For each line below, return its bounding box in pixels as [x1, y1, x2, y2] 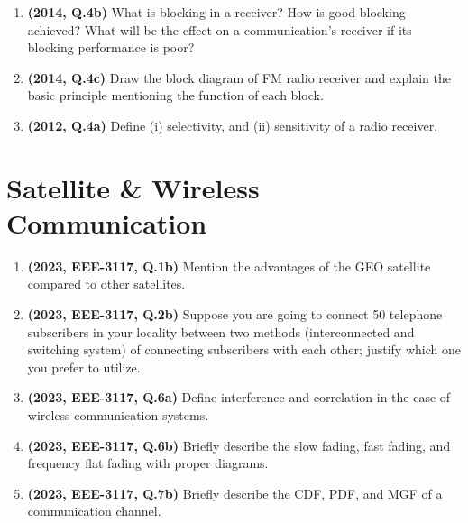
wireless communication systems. [27, 406, 209, 425]
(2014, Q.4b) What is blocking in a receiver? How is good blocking [27, 3, 406, 21]
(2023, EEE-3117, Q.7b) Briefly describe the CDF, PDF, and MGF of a [27, 483, 443, 502]
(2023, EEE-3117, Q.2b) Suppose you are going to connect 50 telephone [27, 305, 443, 324]
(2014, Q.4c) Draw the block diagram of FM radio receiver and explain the [27, 68, 451, 87]
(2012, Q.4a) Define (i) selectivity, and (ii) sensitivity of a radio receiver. [27, 115, 438, 134]
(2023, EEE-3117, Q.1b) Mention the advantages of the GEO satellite [27, 256, 431, 275]
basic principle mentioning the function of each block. [27, 86, 324, 105]
